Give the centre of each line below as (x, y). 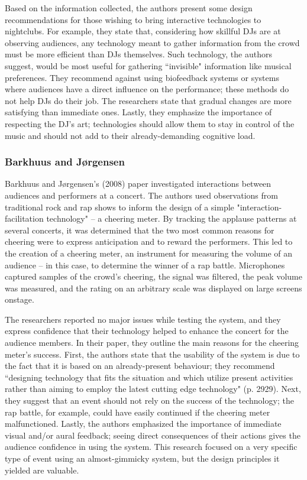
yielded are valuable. (42, 470)
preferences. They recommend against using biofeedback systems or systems (142, 77)
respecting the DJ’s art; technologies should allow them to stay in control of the (150, 123)
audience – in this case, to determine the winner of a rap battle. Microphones (145, 265)
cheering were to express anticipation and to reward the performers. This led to (149, 241)
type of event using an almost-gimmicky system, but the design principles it (142, 458)
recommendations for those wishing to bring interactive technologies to (133, 19)
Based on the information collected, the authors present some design (129, 8)
